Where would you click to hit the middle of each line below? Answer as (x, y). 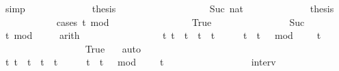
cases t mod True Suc (180, 22)
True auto (113, 48)
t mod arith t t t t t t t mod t (163, 35)
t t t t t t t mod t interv (140, 62)
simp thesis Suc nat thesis (169, 8)
